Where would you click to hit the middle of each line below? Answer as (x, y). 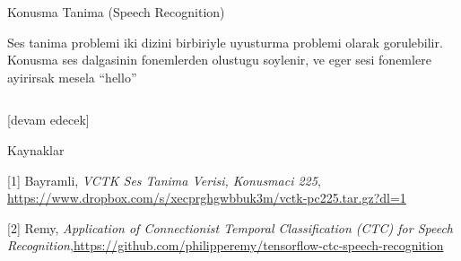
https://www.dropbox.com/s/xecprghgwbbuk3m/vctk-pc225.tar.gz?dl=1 (207, 198)
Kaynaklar (36, 149)
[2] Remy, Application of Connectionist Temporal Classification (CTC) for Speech (230, 227)
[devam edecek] (48, 120)
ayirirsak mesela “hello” (72, 77)
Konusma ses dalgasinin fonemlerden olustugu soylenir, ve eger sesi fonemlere (219, 60)
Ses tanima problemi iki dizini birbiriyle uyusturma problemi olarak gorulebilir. (225, 42)
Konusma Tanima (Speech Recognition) (116, 12)
